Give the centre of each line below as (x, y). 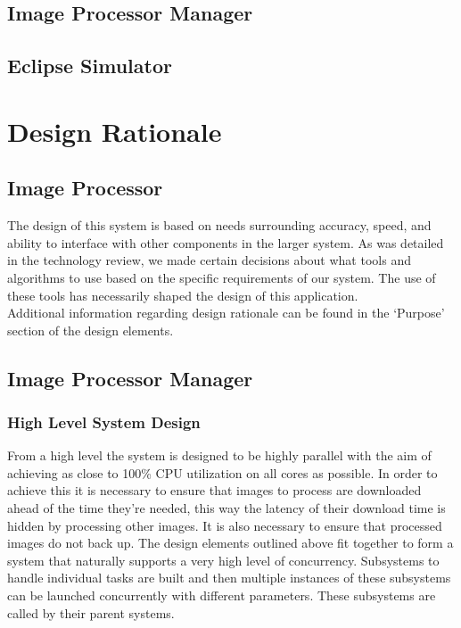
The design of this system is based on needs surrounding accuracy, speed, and (219, 225)
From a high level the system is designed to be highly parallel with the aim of (219, 455)
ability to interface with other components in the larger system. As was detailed (226, 242)
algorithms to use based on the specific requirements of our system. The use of (222, 277)
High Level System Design (104, 422)
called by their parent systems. (91, 612)
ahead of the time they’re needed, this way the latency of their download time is (226, 508)
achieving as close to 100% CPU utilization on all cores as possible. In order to (222, 472)
